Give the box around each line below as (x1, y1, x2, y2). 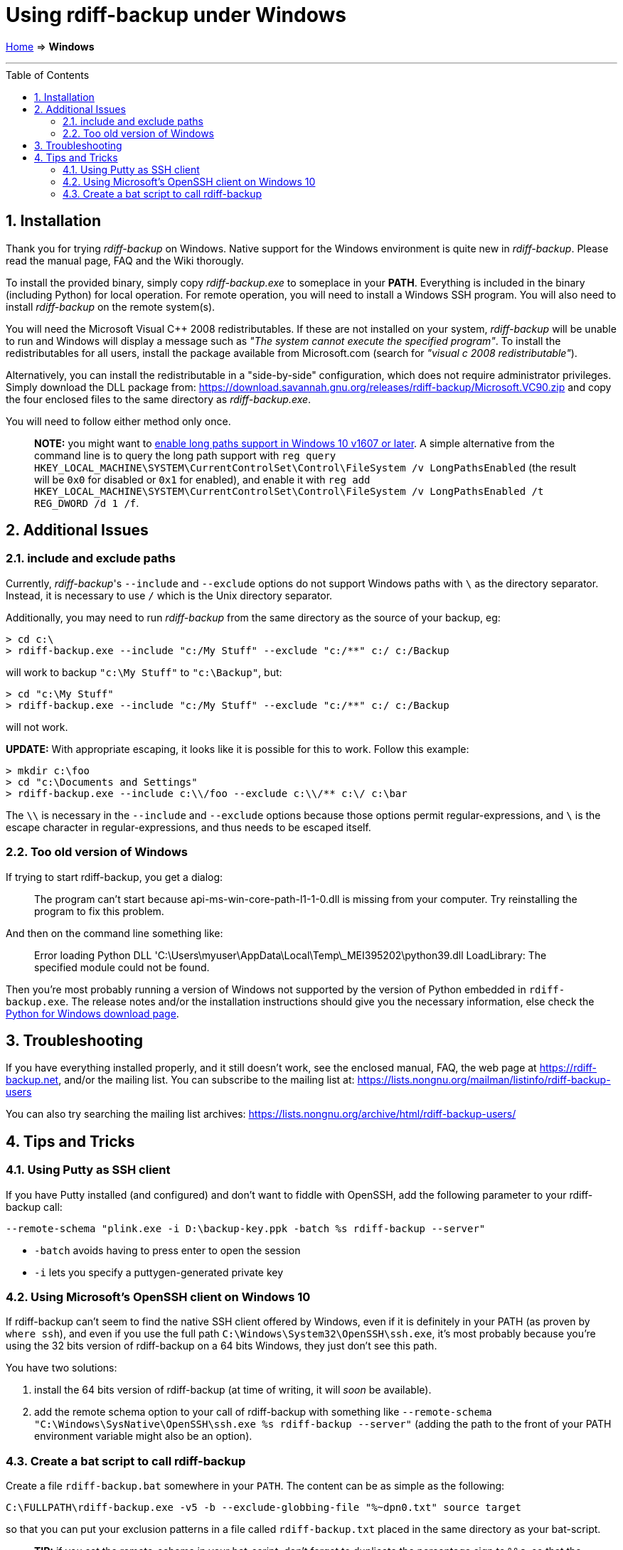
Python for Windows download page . (6, 1007, 179, 1020)
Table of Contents (6, 68, 90, 81)
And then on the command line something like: (6, 926, 223, 939)
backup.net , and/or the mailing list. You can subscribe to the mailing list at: (6, 1074, 355, 1086)
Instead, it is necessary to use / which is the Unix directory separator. (6, 589, 333, 602)
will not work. (6, 720, 68, 733)
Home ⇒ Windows (6, 40, 95, 53)
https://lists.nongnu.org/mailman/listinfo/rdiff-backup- (357, 1074, 611, 1086)
